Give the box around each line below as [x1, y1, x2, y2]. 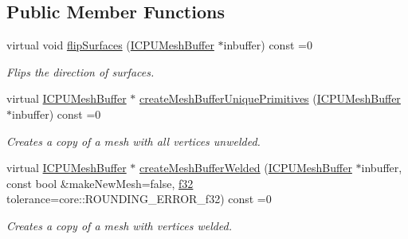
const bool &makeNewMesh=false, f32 [6, 174, 194, 191]
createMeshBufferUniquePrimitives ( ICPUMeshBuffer [139, 90, 401, 107]
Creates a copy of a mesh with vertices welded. [6, 217, 233, 233]
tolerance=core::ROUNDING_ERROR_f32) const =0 [6, 190, 272, 207]
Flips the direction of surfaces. [6, 63, 155, 80]
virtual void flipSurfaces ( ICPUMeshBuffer [6, 37, 214, 53]
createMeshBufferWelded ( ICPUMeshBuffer [139, 159, 352, 176]
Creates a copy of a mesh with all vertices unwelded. [6, 132, 261, 149]
